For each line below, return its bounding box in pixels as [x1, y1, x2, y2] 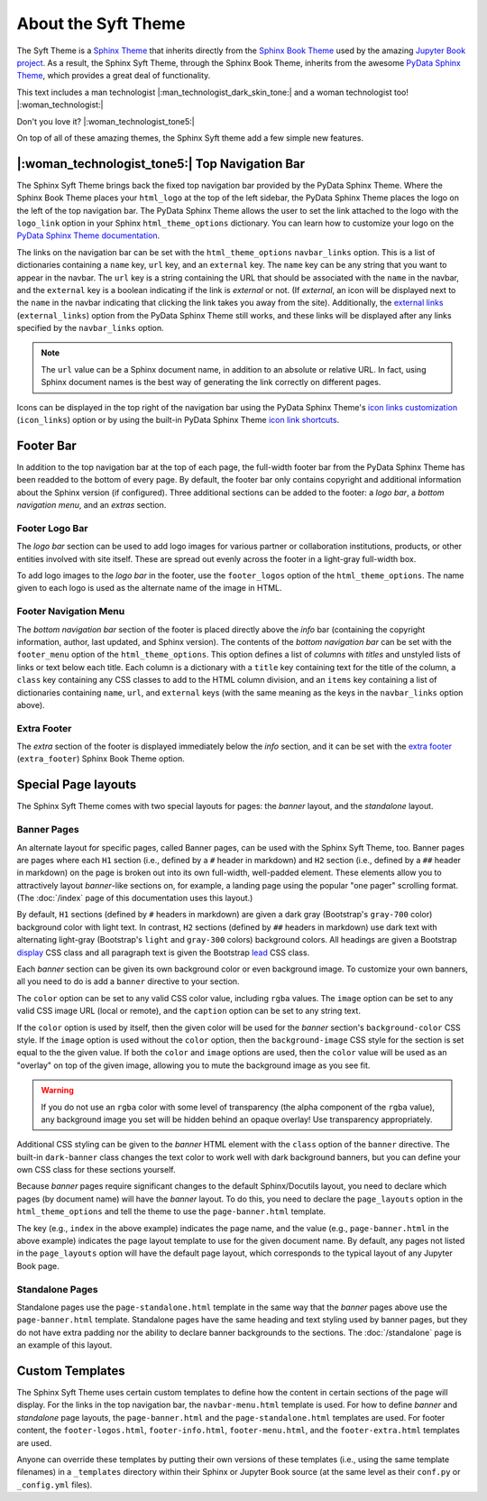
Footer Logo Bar [16, 521, 88, 534]
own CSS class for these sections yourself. [16, 1165, 176, 1175]
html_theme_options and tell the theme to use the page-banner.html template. [16, 1206, 326, 1217]
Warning [41, 1085, 74, 1096]
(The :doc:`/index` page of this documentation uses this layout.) [16, 893, 253, 904]
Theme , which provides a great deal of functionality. [16, 70, 211, 81]
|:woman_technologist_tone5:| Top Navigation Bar [16, 156, 306, 171]
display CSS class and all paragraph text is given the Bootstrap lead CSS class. [16, 947, 310, 958]
